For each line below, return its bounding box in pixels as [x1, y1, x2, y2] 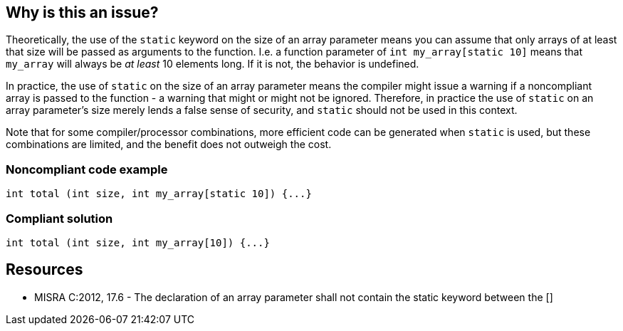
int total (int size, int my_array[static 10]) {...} [6, 188, 312, 200]
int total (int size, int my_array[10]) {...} [6, 236, 270, 248]
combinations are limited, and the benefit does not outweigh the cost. [6, 138, 332, 151]
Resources [6, 261, 83, 279]
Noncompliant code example [6, 162, 168, 177]
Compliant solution [6, 211, 113, 226]
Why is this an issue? [6, 4, 159, 21]
